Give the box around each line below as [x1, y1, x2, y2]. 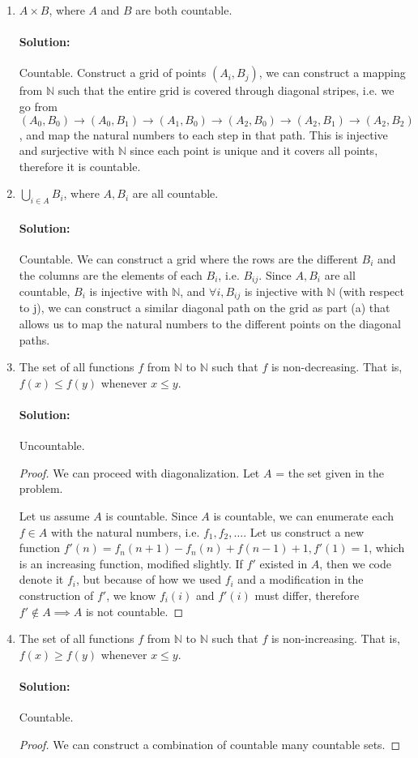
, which [369, 539, 405, 556]
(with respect [339, 283, 404, 299]
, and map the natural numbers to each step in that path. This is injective [19, 126, 388, 143]
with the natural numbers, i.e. [50, 523, 200, 540]
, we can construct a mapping [258, 64, 406, 81]
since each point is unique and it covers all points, [130, 142, 378, 159]
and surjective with [19, 142, 114, 159]
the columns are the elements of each [19, 266, 203, 283]
